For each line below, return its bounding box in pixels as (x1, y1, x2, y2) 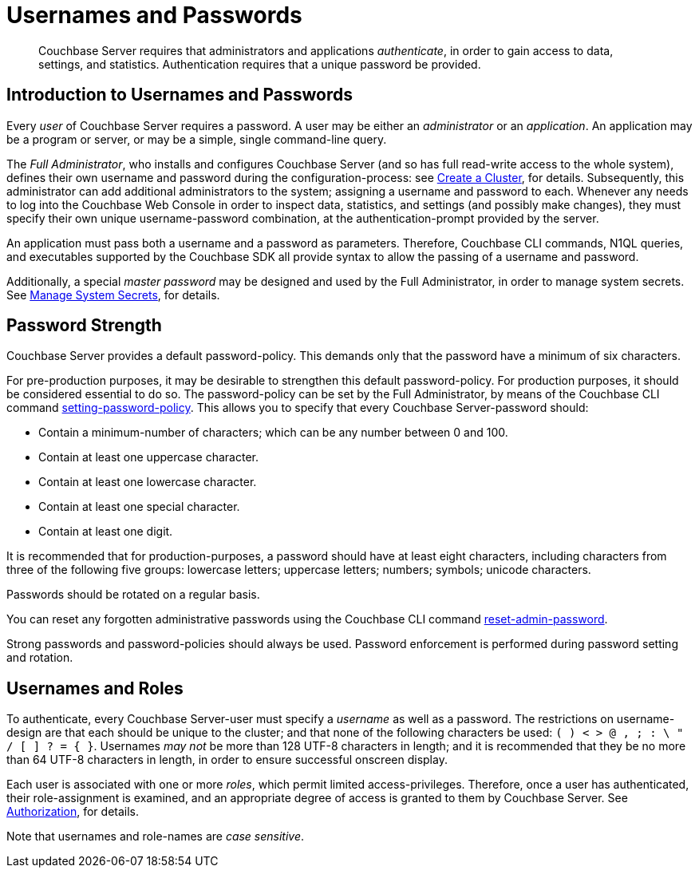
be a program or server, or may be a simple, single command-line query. (6, 132, 387, 146)
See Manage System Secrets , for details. (6, 287, 220, 302)
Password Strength (6, 315, 162, 336)
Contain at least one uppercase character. (38, 450, 259, 465)
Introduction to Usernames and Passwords (6, 85, 353, 105)
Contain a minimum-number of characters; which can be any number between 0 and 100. (38, 425, 508, 440)
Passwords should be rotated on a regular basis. (6, 587, 260, 602)
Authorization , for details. (6, 805, 140, 819)
